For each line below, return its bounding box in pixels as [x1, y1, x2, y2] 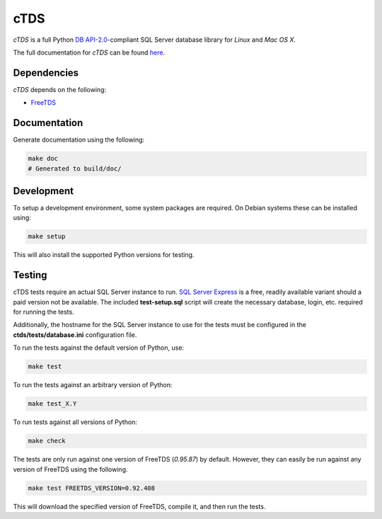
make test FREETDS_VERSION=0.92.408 [28, 484, 156, 492]
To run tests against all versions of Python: [13, 418, 138, 426]
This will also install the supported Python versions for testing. [13, 251, 195, 259]
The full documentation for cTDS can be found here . [13, 48, 166, 57]
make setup [28, 232, 66, 241]
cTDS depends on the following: [13, 85, 106, 93]
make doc [28, 154, 59, 163]
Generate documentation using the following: [13, 135, 145, 144]
